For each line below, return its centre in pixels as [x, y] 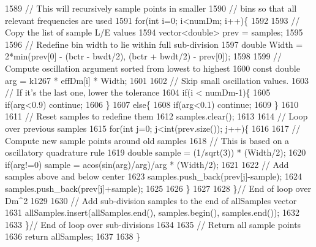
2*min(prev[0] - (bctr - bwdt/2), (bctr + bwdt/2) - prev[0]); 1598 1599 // [144, 56]
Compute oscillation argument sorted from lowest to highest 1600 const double [152, 68]
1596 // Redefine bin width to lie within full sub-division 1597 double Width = [154, 44]
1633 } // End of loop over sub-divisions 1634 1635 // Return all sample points [153, 224]
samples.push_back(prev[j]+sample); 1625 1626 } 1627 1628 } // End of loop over [158, 188]
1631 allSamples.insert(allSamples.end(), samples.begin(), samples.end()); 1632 [152, 212]
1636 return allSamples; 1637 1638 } [73, 236]
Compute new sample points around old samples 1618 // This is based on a [147, 140]
